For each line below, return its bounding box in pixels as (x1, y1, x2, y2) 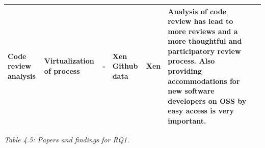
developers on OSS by (168, 95, 247, 106)
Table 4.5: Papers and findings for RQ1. (4, 134, 129, 145)
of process (44, 66, 80, 76)
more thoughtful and (168, 36, 242, 46)
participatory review (168, 45, 241, 56)
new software (168, 85, 215, 96)
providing (168, 66, 202, 76)
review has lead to (168, 16, 233, 26)
